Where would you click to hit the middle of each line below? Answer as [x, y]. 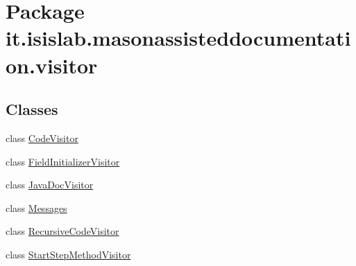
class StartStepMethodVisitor [68, 254]
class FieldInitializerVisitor [63, 161]
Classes [32, 109]
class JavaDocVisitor [50, 185]
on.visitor [52, 65]
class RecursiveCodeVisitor [62, 231]
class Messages [36, 207]
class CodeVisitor [42, 138]
